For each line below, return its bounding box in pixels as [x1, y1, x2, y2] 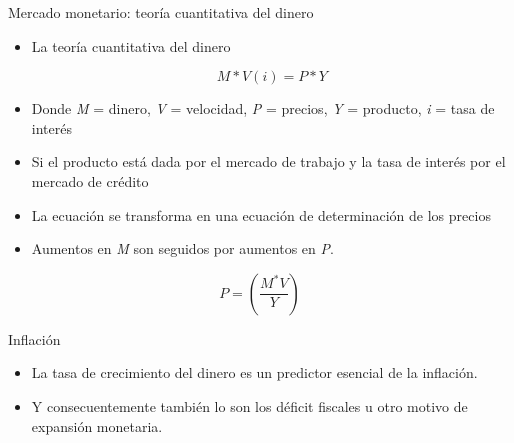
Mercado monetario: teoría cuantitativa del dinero [8, 2, 314, 22]
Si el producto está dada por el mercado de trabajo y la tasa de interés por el [31, 151, 506, 172]
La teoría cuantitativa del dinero [31, 35, 231, 56]
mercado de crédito [31, 170, 149, 191]
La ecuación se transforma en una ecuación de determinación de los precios [31, 204, 491, 225]
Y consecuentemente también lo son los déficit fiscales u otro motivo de [31, 395, 468, 416]
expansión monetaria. [31, 415, 163, 436]
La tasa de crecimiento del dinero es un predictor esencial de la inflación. [31, 362, 478, 383]
